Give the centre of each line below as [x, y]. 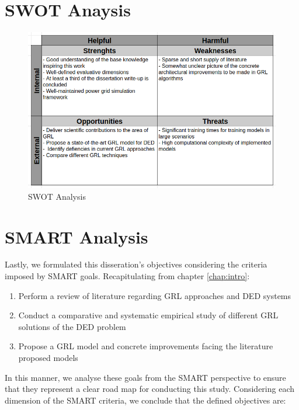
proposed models [48, 358]
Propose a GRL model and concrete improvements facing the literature [146, 346]
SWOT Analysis [57, 196]
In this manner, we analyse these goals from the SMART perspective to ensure [145, 377]
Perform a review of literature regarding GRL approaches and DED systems [155, 295]
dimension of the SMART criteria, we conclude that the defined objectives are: [145, 400]
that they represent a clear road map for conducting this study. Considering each [150, 389]
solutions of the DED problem [72, 326]
